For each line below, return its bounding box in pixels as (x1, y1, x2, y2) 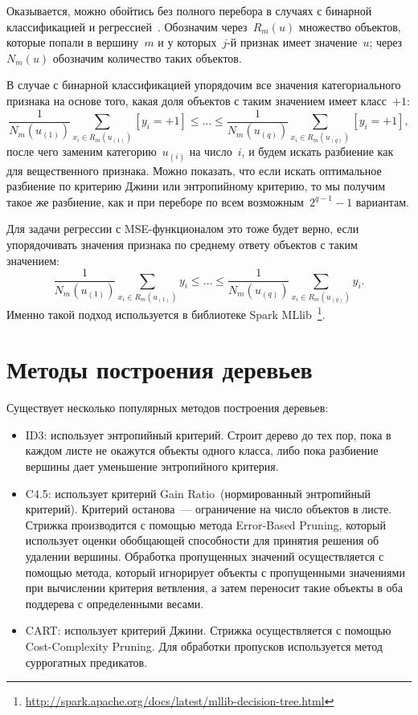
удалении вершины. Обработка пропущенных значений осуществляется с (25, 548, 384, 565)
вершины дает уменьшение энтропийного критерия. (25, 458, 279, 475)
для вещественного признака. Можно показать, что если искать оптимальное (6, 161, 382, 178)
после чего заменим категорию (6, 143, 157, 160)
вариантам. (355, 193, 409, 210)
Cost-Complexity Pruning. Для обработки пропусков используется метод (25, 638, 383, 654)
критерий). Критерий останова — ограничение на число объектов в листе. (25, 500, 392, 517)
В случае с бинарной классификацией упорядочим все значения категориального (6, 76, 401, 93)
